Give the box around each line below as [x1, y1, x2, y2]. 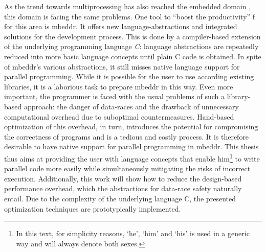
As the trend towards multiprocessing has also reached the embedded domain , [4, 1, 251, 11]
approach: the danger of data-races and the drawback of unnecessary [24, 101, 239, 111]
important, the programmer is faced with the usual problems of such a [4, 91, 225, 102]
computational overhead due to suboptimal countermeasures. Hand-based [4, 111, 234, 122]
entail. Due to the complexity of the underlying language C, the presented [4, 193, 236, 203]
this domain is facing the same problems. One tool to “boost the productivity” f [4, 11, 255, 21]
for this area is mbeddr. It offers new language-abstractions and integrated [4, 21, 237, 32]
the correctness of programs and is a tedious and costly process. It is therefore [4, 131, 249, 142]
